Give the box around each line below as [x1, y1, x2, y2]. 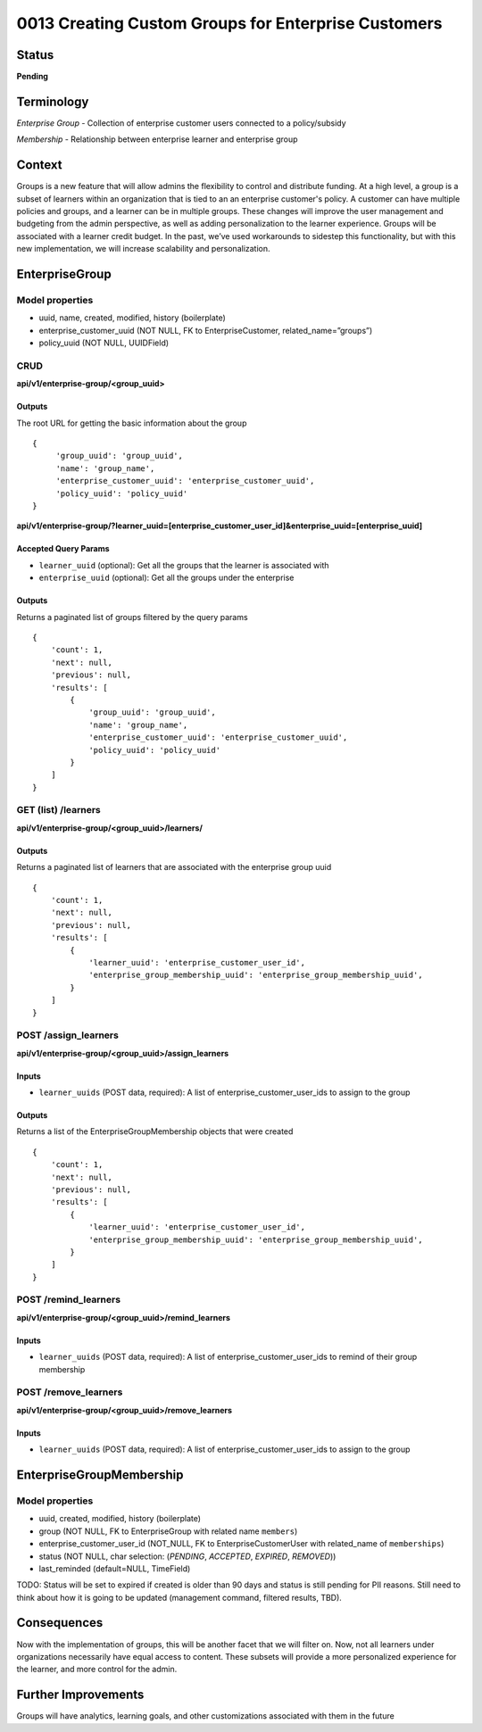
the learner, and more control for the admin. [16, 1664, 178, 1675]
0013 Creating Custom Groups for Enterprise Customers [16, 13, 443, 33]
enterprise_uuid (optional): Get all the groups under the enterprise [38, 572, 295, 584]
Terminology [16, 94, 89, 109]
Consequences [16, 1615, 104, 1630]
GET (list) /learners [16, 804, 102, 816]
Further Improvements [16, 1687, 145, 1703]
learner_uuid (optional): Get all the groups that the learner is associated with [38, 559, 329, 570]
